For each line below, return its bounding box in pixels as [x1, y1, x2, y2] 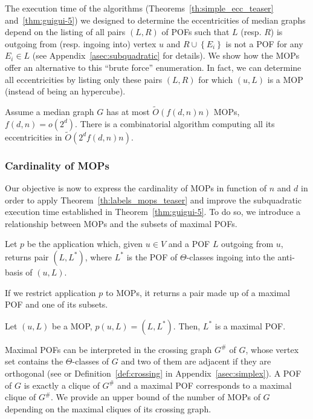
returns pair [5, 250, 49, 263]
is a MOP [267, 73, 303, 85]
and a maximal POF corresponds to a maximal [117, 378, 292, 391]
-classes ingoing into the [186, 250, 275, 263]
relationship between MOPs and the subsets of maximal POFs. [5, 217, 237, 229]
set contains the [5, 355, 63, 368]
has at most [106, 105, 150, 117]
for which [198, 73, 233, 85]
